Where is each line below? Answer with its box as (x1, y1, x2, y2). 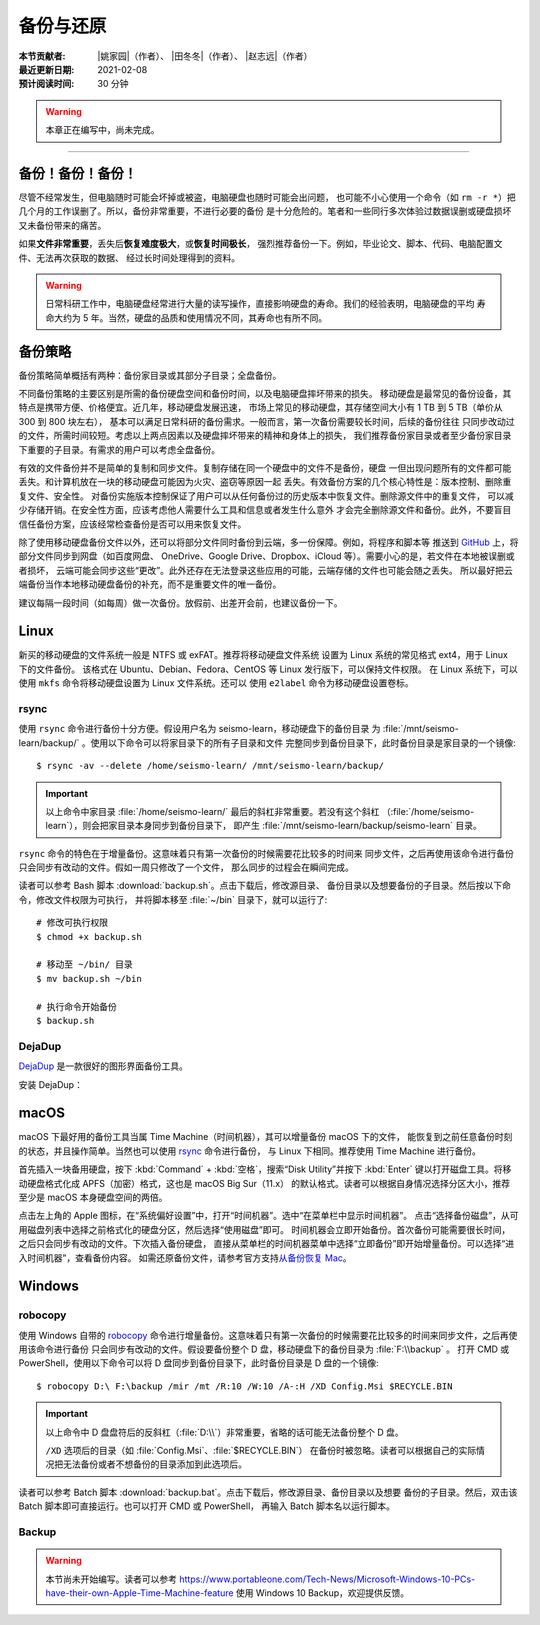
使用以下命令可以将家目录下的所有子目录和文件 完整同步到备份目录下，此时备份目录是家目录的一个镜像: (90, 736, 516, 749)
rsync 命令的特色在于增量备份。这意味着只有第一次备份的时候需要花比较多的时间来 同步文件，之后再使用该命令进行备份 (18, 847, 515, 859)
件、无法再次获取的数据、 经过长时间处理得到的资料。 (18, 251, 240, 264)
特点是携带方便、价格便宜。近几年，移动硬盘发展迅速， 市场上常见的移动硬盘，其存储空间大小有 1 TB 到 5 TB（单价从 (18, 401, 504, 414)
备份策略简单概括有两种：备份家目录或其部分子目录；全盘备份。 (18, 369, 282, 381)
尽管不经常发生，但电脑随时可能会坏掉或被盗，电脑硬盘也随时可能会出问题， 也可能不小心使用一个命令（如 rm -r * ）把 (18, 191, 516, 204)
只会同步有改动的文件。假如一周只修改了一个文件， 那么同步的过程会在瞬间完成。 (18, 861, 354, 874)
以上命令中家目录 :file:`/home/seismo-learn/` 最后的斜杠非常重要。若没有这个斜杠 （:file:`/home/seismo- (45, 805, 475, 817)
